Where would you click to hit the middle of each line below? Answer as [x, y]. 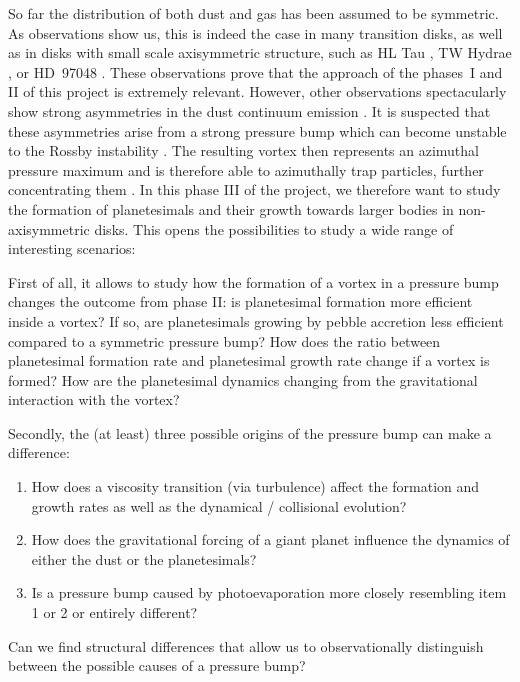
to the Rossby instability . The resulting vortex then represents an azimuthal [243, 150]
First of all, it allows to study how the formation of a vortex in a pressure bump [253, 281]
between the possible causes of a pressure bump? [157, 665]
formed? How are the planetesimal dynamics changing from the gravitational [243, 379]
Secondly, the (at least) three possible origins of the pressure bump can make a [250, 432]
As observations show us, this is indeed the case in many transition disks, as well [255, 32]
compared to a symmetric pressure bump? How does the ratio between [224, 340]
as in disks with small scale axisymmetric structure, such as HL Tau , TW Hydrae [260, 52]
